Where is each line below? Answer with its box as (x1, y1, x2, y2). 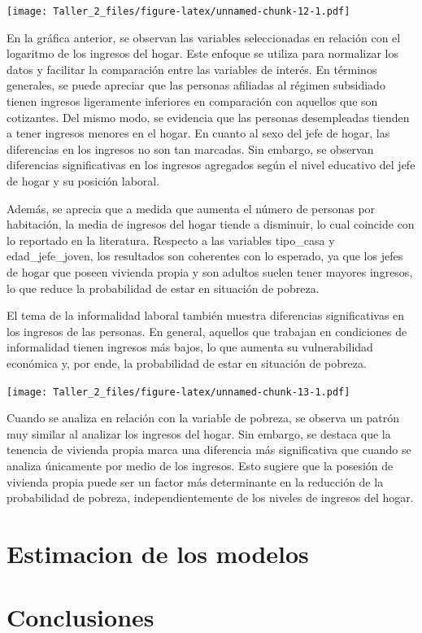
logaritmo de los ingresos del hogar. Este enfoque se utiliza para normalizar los (7, 45, 398, 62)
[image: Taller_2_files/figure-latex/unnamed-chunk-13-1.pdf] (7, 386, 350, 398)
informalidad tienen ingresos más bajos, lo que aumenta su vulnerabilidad (7, 338, 373, 356)
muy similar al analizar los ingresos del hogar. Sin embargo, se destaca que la (7, 425, 391, 442)
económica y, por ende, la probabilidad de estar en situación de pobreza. (7, 354, 367, 371)
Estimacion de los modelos (7, 536, 309, 570)
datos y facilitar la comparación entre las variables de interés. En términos (7, 60, 377, 77)
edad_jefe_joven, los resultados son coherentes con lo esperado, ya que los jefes (7, 247, 403, 264)
